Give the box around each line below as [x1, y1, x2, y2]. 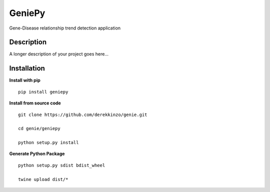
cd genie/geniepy [18, 125, 60, 131]
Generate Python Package [9, 150, 65, 157]
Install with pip [9, 77, 41, 83]
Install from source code [9, 100, 61, 106]
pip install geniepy [18, 89, 68, 94]
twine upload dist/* [18, 176, 68, 182]
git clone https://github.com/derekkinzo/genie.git [18, 111, 147, 117]
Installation [9, 64, 45, 72]
